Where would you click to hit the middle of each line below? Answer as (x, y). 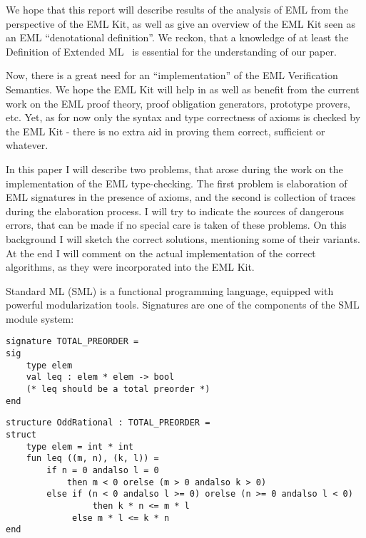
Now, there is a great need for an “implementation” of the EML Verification (172, 75)
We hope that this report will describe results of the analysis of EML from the (177, 9)
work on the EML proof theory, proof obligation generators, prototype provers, (178, 103)
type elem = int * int (80, 446)
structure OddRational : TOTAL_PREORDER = (108, 423)
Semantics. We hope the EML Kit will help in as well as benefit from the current (183, 89)
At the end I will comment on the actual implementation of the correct (161, 253)
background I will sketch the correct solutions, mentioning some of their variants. (183, 238)
